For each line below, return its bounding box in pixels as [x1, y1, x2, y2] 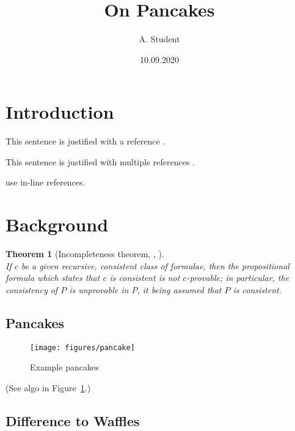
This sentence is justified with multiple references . [5, 155, 195, 168]
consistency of [5, 283, 58, 296]
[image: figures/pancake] [30, 343, 135, 352]
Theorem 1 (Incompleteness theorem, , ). [5, 247, 164, 260]
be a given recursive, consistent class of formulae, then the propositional [21, 259, 290, 272]
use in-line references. [5, 176, 86, 189]
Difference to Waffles [5, 411, 140, 430]
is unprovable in [69, 283, 129, 296]
